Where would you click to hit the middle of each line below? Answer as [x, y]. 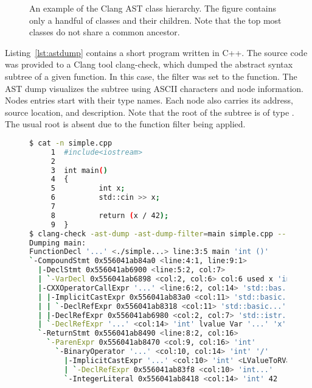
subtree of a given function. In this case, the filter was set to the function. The [151, 76]
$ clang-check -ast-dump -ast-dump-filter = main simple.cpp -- [158, 234]
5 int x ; [88, 189]
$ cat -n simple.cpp [71, 143]
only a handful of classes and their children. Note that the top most [155, 20]
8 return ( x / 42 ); [110, 215]
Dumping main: [58, 243]
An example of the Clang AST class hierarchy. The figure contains [153, 8]
